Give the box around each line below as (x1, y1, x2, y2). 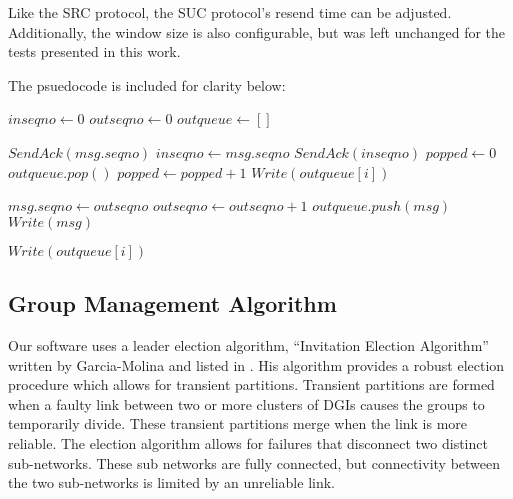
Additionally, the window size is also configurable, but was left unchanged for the (8, 21, 506, 42)
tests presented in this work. (8, 41, 181, 62)
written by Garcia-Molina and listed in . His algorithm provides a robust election (8, 354, 505, 375)
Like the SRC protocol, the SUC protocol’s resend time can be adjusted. (8, 2, 452, 22)
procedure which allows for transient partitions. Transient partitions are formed (8, 374, 495, 395)
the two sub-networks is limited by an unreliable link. (8, 472, 335, 493)
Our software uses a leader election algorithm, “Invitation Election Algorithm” (8, 334, 489, 355)
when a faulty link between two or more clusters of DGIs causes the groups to (8, 393, 485, 414)
